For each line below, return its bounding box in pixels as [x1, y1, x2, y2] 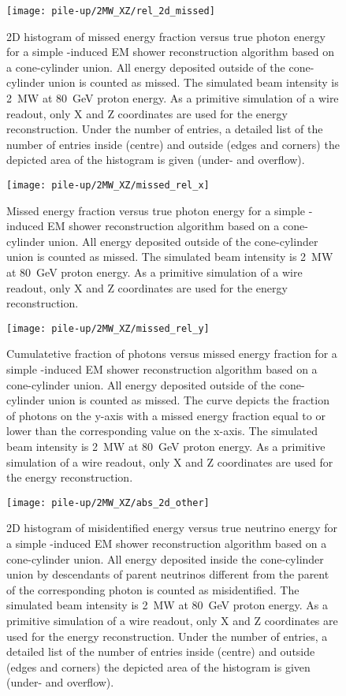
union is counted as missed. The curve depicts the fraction [48, 392, 329, 408]
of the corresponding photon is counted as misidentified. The [6, 581, 299, 597]
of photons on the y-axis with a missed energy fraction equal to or [6, 407, 326, 423]
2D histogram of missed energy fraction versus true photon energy [6, 28, 326, 44]
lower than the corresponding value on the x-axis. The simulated [6, 422, 318, 439]
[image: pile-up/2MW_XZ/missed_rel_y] [6, 322, 210, 334]
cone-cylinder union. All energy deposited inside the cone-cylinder [6, 550, 324, 567]
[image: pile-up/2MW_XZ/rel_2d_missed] [6, 6, 215, 17]
